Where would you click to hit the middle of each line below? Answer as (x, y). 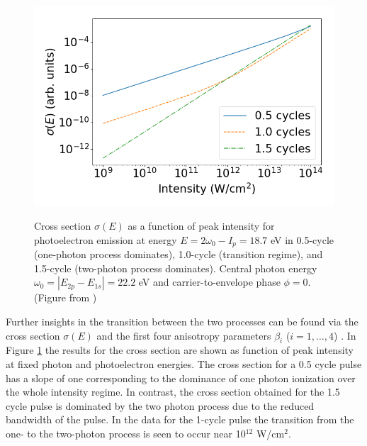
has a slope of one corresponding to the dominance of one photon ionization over (181, 378)
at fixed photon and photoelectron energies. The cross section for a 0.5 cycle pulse (184, 364)
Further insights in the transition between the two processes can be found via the (182, 322)
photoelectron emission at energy (106, 239)
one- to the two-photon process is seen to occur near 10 (126, 434)
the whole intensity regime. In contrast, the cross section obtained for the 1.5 (173, 392)
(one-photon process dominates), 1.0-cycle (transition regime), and (179, 254)
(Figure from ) (66, 297)
